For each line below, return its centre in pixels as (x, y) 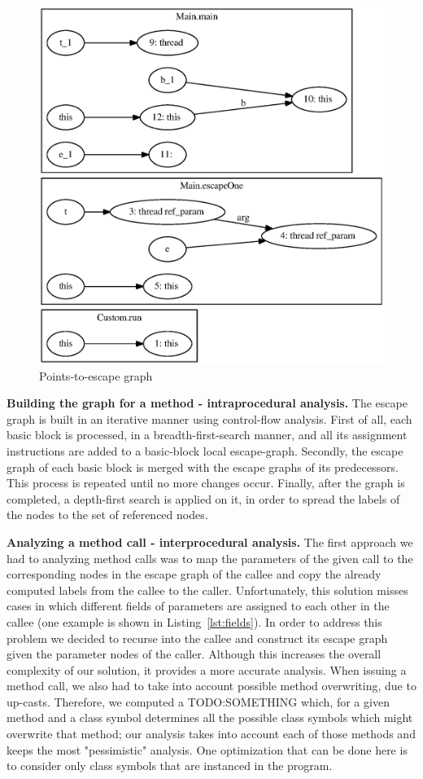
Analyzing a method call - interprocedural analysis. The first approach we (210, 541)
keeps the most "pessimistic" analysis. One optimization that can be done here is (207, 749)
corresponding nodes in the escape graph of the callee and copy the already (194, 574)
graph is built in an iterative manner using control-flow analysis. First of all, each (209, 418)
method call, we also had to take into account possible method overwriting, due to (211, 686)
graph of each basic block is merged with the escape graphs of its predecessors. (203, 467)
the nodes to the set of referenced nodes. (107, 515)
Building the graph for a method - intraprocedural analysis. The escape (207, 403)
